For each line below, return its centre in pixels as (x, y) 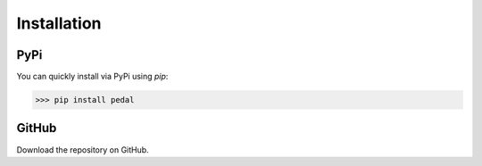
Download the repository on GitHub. (83, 149)
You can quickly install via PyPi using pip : (92, 77)
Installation (59, 23)
